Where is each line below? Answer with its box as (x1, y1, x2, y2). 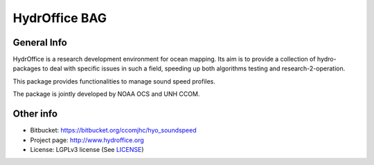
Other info (12, 108, 58, 120)
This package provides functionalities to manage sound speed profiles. (12, 77, 216, 86)
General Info (12, 37, 67, 48)
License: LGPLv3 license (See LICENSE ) (30, 145, 145, 153)
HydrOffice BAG (12, 10, 107, 26)
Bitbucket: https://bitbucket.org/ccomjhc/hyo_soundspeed (30, 126, 197, 135)
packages (12, 64, 42, 72)
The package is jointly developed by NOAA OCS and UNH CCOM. (12, 90, 200, 98)
